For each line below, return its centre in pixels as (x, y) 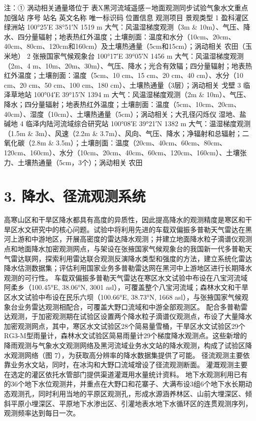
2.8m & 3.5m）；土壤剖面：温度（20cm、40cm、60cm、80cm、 (129, 143)
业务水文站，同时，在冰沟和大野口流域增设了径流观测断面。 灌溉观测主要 (129, 365)
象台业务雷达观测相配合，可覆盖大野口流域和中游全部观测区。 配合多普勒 (122, 306)
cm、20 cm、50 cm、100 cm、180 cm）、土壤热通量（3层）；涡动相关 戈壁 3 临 (127, 85)
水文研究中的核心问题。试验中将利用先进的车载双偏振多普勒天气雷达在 (131, 229)
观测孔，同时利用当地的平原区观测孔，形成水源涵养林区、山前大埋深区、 (128, 393)
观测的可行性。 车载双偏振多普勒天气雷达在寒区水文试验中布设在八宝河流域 (126, 277)
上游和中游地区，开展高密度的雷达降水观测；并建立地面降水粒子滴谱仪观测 (131, 239)
